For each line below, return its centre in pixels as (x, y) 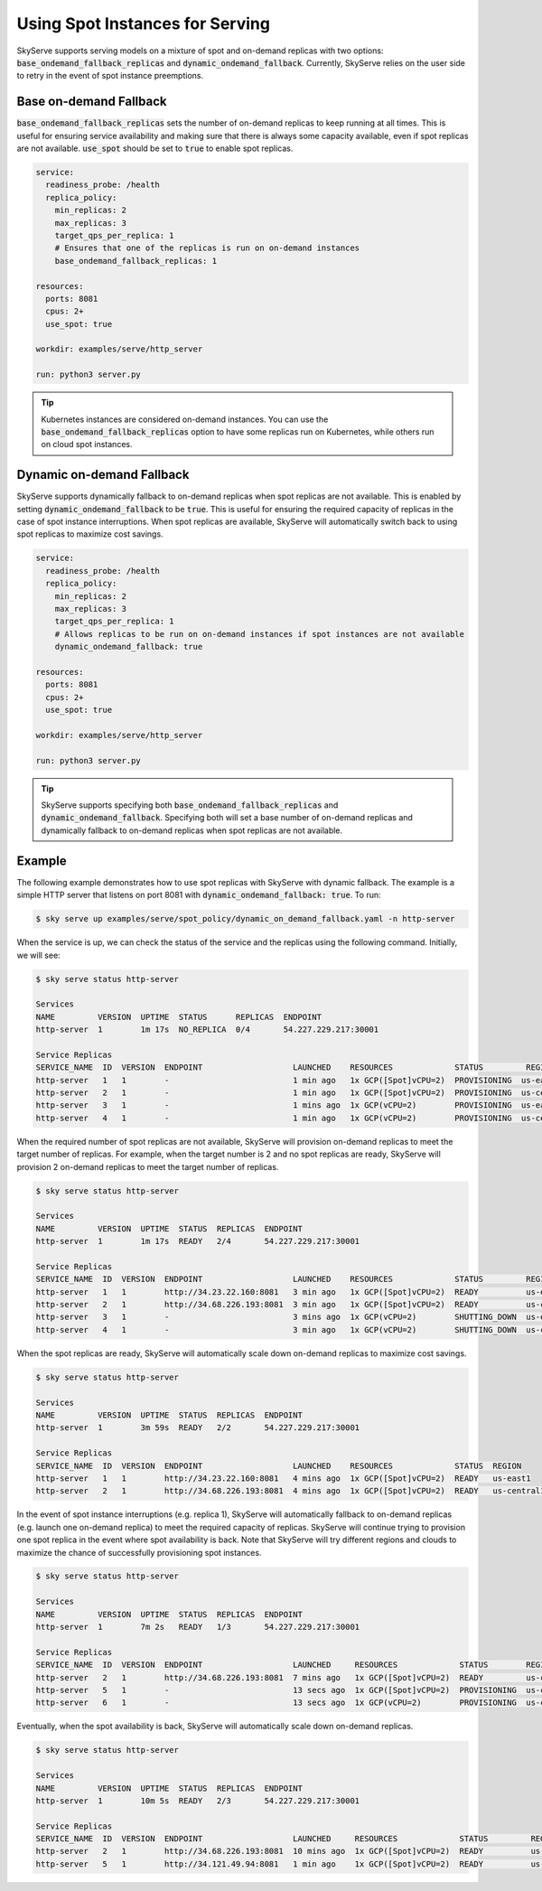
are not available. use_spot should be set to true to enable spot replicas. (155, 148)
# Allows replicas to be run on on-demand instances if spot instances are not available (260, 634)
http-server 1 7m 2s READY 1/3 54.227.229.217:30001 (198, 1627)
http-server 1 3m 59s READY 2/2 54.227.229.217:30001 (198, 1428)
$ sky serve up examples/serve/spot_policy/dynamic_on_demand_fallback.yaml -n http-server (245, 919)
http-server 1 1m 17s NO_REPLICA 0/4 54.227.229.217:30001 (207, 1030)
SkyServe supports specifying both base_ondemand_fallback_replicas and (190, 805)
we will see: (38, 955)
